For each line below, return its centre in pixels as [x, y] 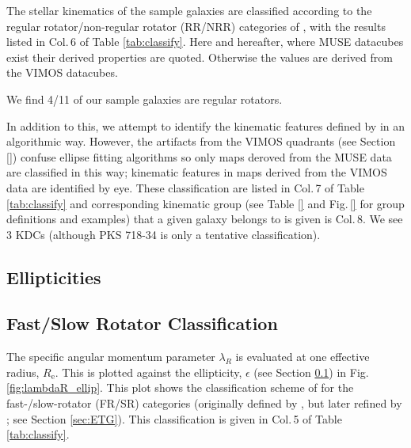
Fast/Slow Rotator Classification [142, 323]
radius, [23, 372]
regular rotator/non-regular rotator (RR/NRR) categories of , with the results [196, 26]
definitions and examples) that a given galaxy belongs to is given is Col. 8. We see [205, 219]
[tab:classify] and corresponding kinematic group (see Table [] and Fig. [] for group [205, 203]
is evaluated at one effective [303, 357]
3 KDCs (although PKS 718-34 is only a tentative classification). [164, 234]
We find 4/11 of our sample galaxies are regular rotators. [145, 99]
